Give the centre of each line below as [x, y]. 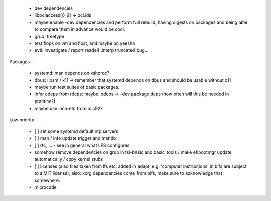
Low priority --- [25, 120]
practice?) [45, 101]
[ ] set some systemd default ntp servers [77, 131]
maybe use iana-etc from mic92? [69, 109]
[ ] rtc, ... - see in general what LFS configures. [83, 145]
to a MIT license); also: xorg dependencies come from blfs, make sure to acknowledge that [128, 173]
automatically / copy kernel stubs [69, 159]
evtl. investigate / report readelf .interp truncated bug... [91, 50]
